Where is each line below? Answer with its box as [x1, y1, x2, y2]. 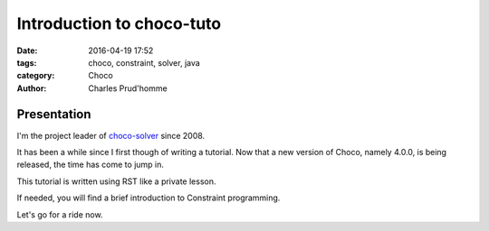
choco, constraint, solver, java [88, 57, 201, 68]
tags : [16, 57, 37, 68]
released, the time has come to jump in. [16, 159, 165, 171]
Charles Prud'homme [88, 82, 168, 94]
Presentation [16, 106, 91, 122]
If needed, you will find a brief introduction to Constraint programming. [16, 192, 281, 203]
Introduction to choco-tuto [16, 14, 222, 33]
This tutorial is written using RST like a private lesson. [16, 176, 216, 187]
